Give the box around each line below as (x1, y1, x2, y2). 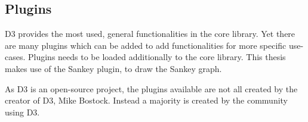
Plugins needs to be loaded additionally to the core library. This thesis (28, 51, 286, 63)
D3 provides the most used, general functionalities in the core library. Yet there (5, 27, 295, 40)
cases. (5, 51, 26, 63)
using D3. (5, 105, 40, 118)
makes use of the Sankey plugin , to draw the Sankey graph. (5, 62, 222, 74)
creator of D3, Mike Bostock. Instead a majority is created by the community (5, 94, 288, 107)
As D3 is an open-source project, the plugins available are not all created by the (5, 82, 298, 95)
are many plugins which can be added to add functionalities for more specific (5, 39, 287, 51)
